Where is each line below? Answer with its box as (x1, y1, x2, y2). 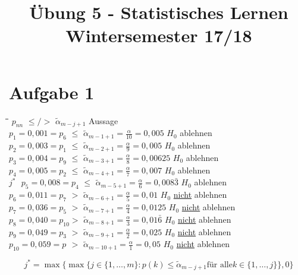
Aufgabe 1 (9, 80, 95, 104)
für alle (206, 260, 233, 269)
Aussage (89, 114, 118, 127)
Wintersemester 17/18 (65, 23, 252, 48)
